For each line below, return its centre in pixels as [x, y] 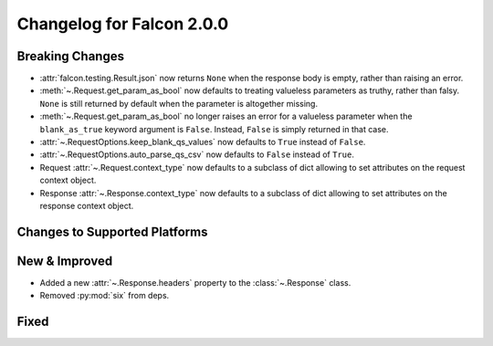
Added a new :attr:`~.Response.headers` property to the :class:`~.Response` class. [195, 282]
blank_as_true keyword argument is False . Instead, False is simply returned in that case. [214, 129]
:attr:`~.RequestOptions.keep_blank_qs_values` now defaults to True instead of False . [203, 142]
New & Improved [65, 261]
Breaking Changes [71, 56]
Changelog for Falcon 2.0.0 [123, 24]
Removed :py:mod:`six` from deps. [105, 296]
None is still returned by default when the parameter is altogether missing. [179, 103]
